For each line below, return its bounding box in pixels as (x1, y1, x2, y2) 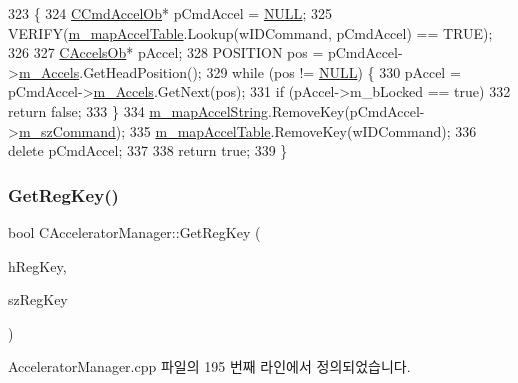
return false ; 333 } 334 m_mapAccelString (8, 100, 269, 121)
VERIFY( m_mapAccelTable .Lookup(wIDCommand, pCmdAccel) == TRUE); (8, 22, 493, 43)
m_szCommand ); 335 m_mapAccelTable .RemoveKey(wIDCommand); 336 (18, 120, 477, 141)
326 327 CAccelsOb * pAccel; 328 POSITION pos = (8, 42, 324, 63)
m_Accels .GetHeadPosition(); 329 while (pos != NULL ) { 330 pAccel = (18, 61, 461, 82)
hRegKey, (8, 255, 67, 276)
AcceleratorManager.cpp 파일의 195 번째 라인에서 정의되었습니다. (8, 356, 411, 377)
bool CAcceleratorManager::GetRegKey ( (8, 221, 261, 242)
